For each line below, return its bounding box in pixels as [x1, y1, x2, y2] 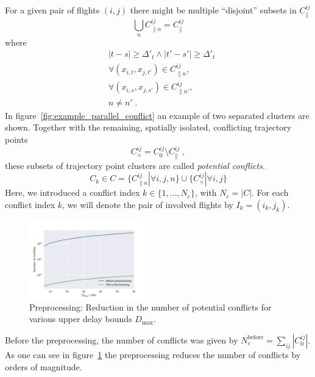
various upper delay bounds [29, 312, 132, 325]
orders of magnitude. [5, 360, 82, 373]
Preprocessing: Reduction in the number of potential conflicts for [29, 300, 272, 313]
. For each [252, 186, 289, 199]
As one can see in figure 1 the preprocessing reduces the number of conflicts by [5, 348, 301, 361]
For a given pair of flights [5, 4, 100, 16]
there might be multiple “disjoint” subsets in [130, 4, 297, 16]
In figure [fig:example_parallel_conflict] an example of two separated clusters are [5, 109, 310, 121]
